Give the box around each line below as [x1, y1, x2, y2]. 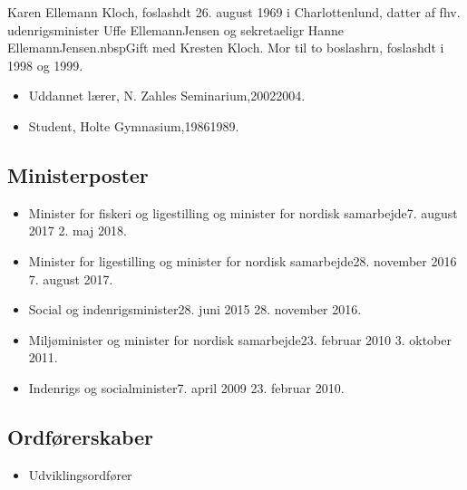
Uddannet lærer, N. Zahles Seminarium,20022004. [28, 86, 306, 105]
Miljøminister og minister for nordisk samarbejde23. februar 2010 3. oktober [28, 330, 452, 349]
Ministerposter [7, 160, 149, 188]
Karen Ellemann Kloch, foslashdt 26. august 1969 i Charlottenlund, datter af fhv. [7, 3, 461, 21]
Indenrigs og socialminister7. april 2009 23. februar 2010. [28, 378, 345, 397]
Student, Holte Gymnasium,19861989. [28, 116, 239, 135]
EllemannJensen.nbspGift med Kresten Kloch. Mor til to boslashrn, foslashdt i [7, 38, 444, 57]
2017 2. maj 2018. [28, 221, 127, 240]
